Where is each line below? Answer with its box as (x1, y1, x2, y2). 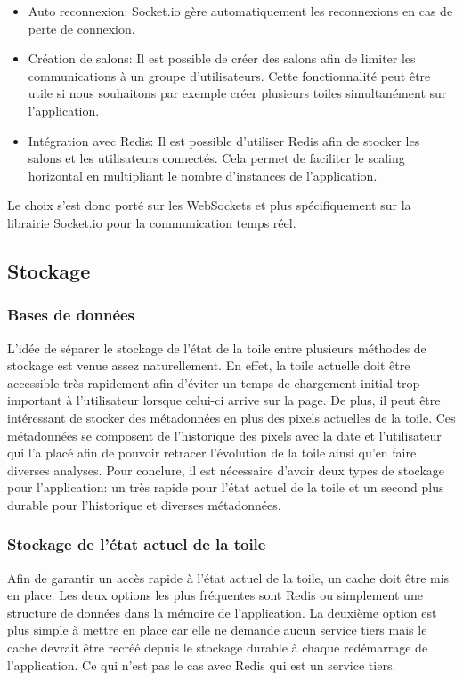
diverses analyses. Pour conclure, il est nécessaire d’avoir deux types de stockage (7, 460, 445, 479)
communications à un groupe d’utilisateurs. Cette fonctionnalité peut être (28, 66, 431, 85)
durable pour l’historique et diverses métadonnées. (7, 495, 281, 514)
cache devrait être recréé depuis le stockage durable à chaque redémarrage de (7, 638, 428, 657)
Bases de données (7, 304, 135, 326)
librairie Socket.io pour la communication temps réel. (7, 213, 296, 231)
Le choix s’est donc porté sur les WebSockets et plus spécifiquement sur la (7, 196, 411, 215)
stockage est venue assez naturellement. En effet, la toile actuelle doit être (7, 356, 410, 375)
